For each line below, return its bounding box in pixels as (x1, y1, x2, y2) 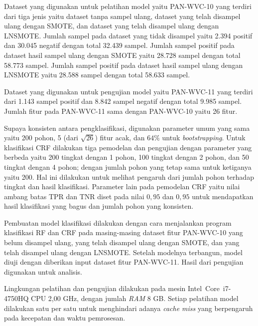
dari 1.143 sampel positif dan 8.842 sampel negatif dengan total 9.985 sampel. (4, 96, 242, 106)
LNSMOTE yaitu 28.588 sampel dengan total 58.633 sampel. (4, 69, 190, 80)
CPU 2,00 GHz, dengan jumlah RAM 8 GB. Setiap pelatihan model (31, 293, 239, 304)
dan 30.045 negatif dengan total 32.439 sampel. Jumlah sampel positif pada (4, 40, 235, 50)
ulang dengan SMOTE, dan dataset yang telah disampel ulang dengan (4, 20, 219, 31)
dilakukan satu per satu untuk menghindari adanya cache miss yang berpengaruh (4, 303, 253, 313)
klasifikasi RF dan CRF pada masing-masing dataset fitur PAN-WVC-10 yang (4, 227, 243, 238)
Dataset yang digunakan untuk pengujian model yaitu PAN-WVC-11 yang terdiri (4, 86, 253, 96)
